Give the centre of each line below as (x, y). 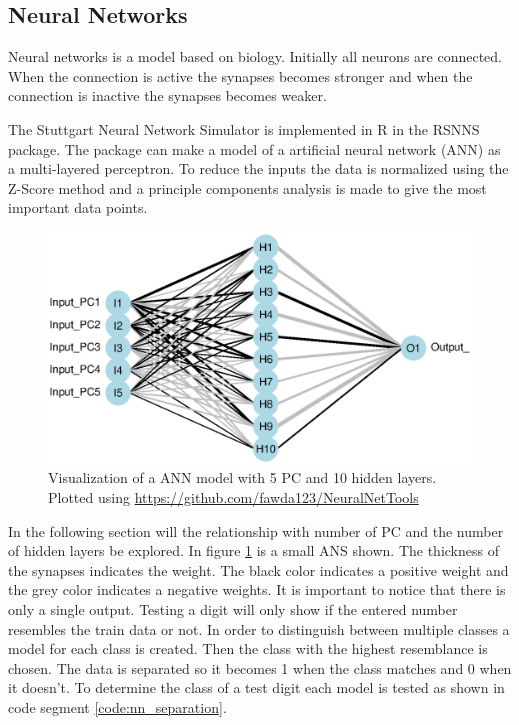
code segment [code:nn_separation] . (117, 706)
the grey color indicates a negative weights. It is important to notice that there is (257, 589)
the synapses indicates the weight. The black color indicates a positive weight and (258, 569)
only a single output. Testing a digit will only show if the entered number (233, 608)
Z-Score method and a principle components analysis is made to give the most (247, 187)
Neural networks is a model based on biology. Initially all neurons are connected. (255, 56)
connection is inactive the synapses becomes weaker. (167, 95)
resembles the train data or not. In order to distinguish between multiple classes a (259, 628)
